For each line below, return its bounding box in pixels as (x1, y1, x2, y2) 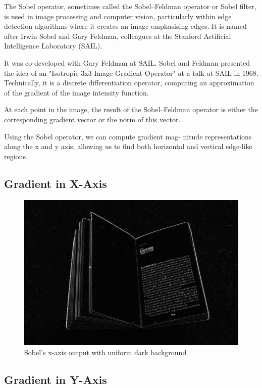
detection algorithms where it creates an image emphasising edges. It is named (4, 21, 247, 31)
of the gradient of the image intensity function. (4, 87, 149, 98)
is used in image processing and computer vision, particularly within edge (4, 11, 232, 21)
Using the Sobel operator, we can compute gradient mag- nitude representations (4, 131, 252, 141)
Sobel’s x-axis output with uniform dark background (24, 347, 187, 357)
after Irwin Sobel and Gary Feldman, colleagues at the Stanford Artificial (4, 30, 231, 41)
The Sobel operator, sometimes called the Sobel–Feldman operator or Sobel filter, (4, 1, 256, 11)
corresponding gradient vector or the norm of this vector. (4, 114, 181, 124)
